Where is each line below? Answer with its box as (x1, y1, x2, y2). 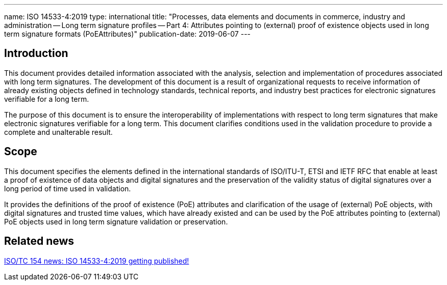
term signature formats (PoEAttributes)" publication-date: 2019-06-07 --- (4, 30, 251, 38)
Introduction (4, 47, 68, 60)
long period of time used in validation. (4, 184, 131, 193)
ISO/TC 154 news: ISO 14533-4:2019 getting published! (4, 256, 189, 265)
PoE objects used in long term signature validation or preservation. (4, 217, 228, 226)
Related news (4, 235, 74, 248)
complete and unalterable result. (4, 127, 113, 136)
